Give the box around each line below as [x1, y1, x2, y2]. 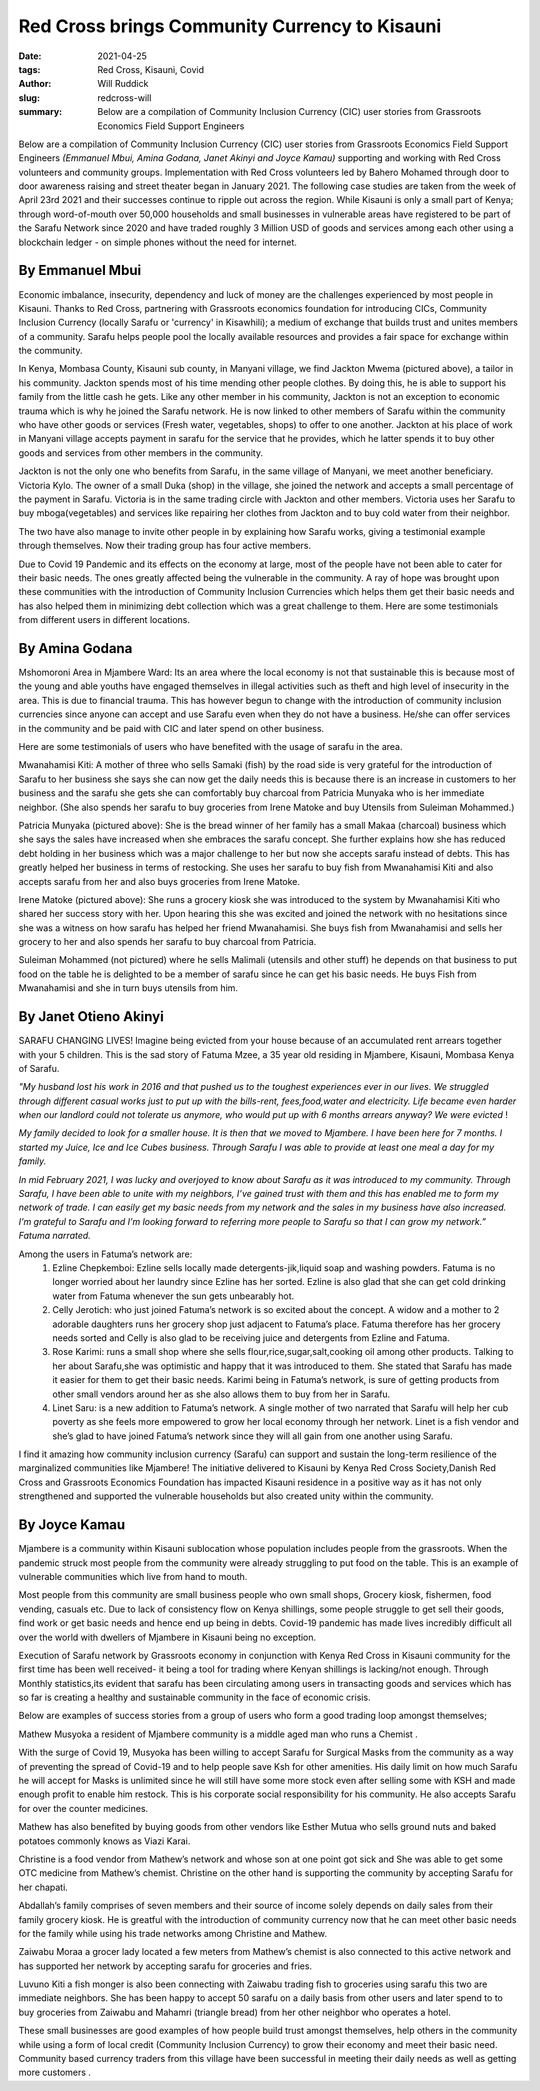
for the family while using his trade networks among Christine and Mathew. [18, 1927, 327, 1939]
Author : [18, 78, 52, 90]
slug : [18, 91, 40, 104]
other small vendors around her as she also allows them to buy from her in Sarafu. [52, 1388, 391, 1400]
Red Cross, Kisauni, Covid [97, 63, 205, 75]
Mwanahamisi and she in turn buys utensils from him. [18, 982, 239, 994]
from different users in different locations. [18, 614, 190, 626]
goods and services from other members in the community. [18, 446, 264, 459]
